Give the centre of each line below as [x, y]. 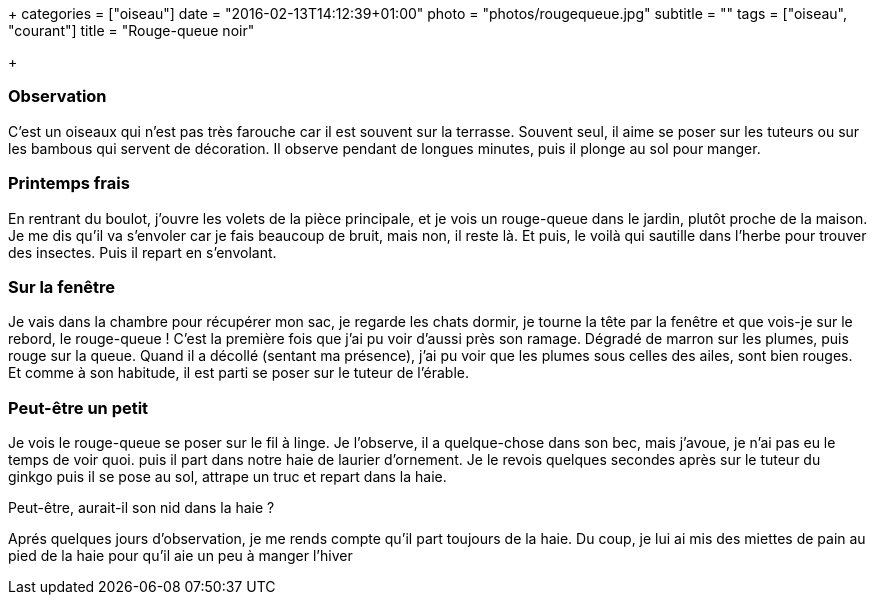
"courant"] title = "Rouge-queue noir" [131, 30]
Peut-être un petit [78, 407]
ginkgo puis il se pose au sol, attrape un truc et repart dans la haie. [227, 476]
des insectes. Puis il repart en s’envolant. [142, 252]
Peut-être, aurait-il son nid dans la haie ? [141, 507]
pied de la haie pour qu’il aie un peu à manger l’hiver [180, 555]
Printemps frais [69, 183]
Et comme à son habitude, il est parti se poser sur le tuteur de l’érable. [238, 373]
